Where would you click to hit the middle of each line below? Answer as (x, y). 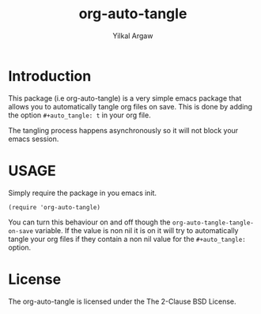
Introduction (50, 76)
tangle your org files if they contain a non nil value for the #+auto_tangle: (127, 239)
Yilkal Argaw (133, 36)
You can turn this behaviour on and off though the (89, 222)
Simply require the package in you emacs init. (82, 193)
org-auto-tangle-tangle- (213, 223)
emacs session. (34, 139)
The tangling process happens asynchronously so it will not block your (123, 130)
